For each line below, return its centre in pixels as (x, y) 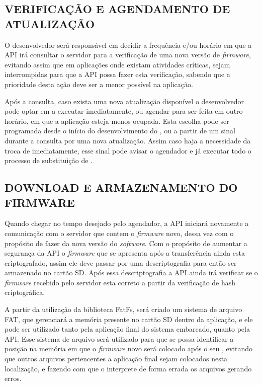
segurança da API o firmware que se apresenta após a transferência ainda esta (125, 253)
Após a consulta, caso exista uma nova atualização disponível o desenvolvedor (124, 101)
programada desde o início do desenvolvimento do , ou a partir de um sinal (120, 131)
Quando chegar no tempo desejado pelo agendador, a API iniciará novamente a (127, 223)
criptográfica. (25, 292)
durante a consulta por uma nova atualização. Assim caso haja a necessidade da (128, 140)
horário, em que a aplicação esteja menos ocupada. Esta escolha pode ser (117, 121)
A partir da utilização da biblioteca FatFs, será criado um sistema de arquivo (123, 309)
